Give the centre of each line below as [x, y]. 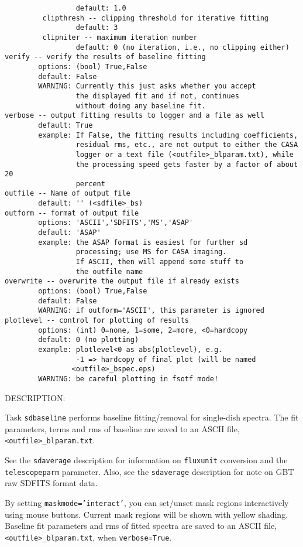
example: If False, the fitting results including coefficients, [168, 135]
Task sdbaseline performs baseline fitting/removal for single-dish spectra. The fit [152, 417]
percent [90, 184]
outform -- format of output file [72, 213]
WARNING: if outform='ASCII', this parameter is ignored [151, 311]
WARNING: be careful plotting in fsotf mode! [128, 379]
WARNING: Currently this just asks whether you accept [147, 86]
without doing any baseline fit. [141, 106]
